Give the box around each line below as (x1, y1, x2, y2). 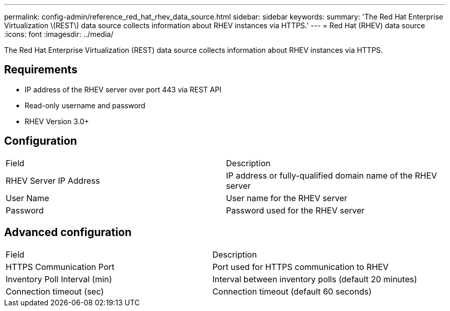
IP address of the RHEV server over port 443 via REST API (25, 85, 221, 94)
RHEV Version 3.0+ (25, 116, 89, 126)
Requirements (4, 63, 78, 76)
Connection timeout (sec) (6, 286, 104, 297)
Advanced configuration (4, 226, 132, 239)
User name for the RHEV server (226, 192, 347, 203)
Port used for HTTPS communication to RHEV (212, 261, 389, 272)
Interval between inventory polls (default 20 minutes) (212, 274, 417, 284)
